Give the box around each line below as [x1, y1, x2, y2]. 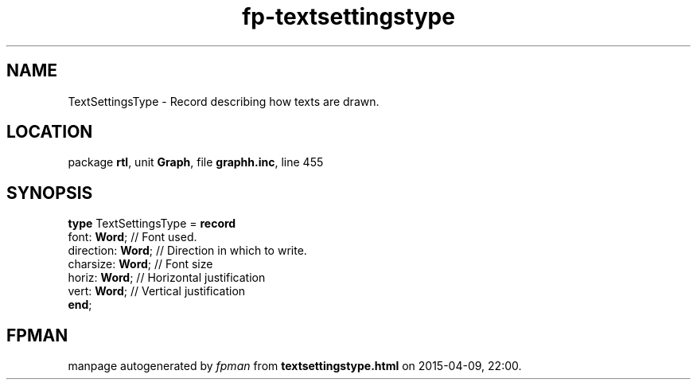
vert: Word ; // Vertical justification [68, 284, 246, 298]
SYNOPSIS [6, 182, 93, 203]
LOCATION [6, 122, 93, 142]
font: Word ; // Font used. [68, 230, 197, 244]
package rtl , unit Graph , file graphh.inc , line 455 [68, 155, 324, 170]
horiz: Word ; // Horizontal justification [68, 271, 266, 285]
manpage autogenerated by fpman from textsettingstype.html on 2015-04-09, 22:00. [68, 359, 522, 373]
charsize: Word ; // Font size [68, 257, 213, 271]
